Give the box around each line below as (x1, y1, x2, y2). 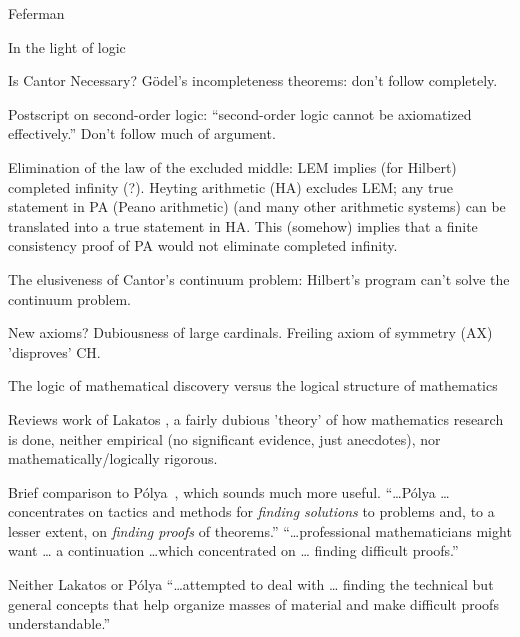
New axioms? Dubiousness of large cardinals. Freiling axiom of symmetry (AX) (8, 322, 493, 343)
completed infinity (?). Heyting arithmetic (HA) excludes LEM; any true (8, 176, 454, 197)
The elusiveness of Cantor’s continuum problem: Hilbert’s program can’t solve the (8, 268, 510, 289)
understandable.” (8, 613, 111, 634)
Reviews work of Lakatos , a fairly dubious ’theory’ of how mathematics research (8, 408, 504, 429)
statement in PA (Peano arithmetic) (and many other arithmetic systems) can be (8, 196, 506, 217)
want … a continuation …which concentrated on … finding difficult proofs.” (8, 540, 459, 561)
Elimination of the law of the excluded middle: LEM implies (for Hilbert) (8, 156, 457, 177)
